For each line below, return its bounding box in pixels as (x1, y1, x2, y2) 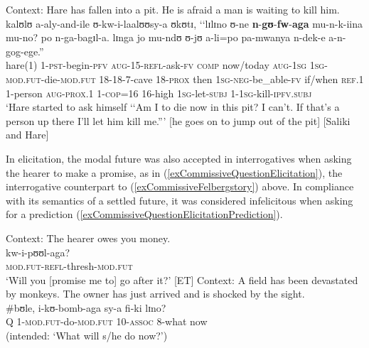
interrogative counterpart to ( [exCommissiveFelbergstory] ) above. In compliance (6, 179, 354, 194)
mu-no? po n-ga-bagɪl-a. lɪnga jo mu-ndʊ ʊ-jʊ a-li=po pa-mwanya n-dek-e (6, 30, 326, 45)
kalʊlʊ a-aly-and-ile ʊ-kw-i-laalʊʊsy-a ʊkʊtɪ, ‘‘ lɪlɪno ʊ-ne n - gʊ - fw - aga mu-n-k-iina (6, 16, 363, 31)
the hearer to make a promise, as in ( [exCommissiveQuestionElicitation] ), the (6, 165, 343, 180)
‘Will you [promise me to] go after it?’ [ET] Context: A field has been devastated (6, 272, 358, 287)
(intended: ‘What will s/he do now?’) (6, 328, 168, 343)
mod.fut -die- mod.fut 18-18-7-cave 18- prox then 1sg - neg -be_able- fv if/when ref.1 (6, 71, 364, 86)
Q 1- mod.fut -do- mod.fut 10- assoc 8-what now (6, 314, 208, 329)
